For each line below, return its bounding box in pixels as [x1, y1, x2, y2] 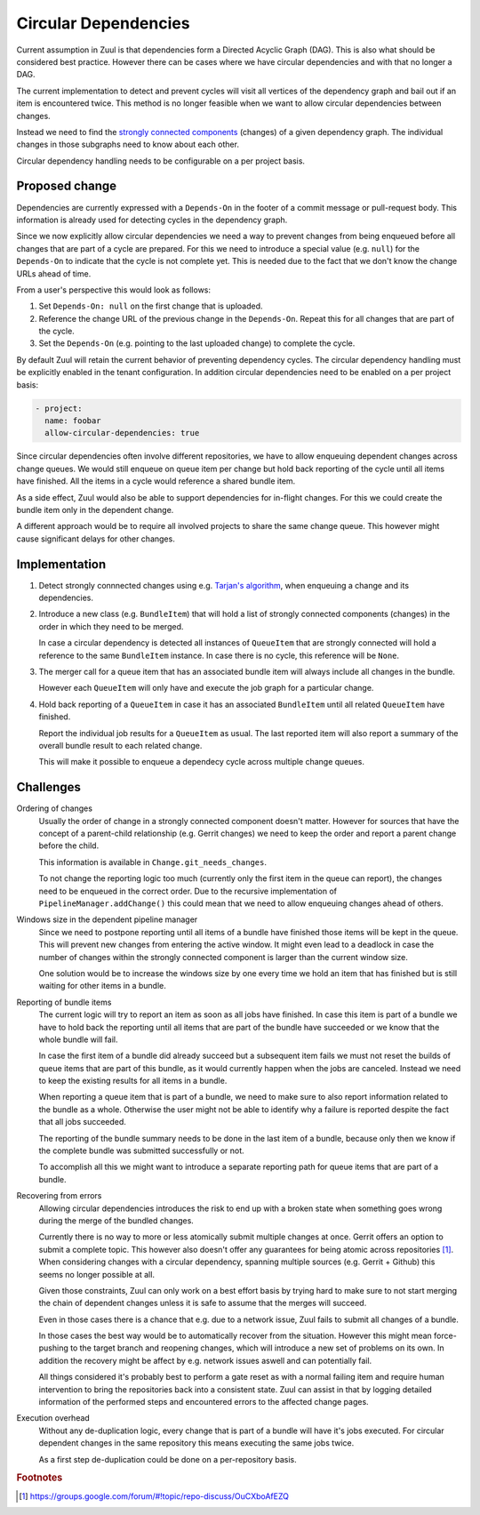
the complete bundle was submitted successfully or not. [38, 1145, 244, 1156]
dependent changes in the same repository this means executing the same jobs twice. [38, 1438, 355, 1448]
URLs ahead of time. [16, 268, 92, 279]
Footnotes [16, 1471, 63, 1484]
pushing [38, 1343, 68, 1353]
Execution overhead [16, 1413, 91, 1423]
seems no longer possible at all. [38, 1269, 156, 1279]
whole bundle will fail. [38, 1034, 119, 1045]
